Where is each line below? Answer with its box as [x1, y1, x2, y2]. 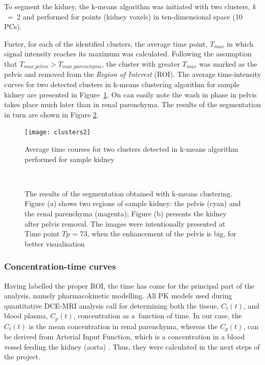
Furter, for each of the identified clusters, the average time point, [4, 38, 208, 49]
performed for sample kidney [25, 153, 115, 164]
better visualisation [25, 238, 85, 249]
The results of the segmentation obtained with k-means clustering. [25, 188, 233, 198]
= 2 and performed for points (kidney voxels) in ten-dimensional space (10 [7, 11, 242, 22]
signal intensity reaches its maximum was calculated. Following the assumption [4, 48, 252, 59]
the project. [4, 351, 40, 362]
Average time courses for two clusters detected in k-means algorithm [25, 144, 238, 154]
